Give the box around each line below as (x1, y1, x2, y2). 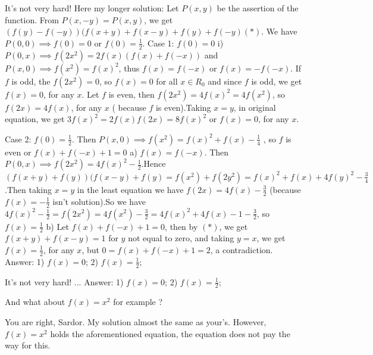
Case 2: (5, 132, 32, 145)
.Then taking (5, 183, 52, 195)
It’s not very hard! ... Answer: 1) (5, 275, 124, 288)
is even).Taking (155, 101, 211, 113)
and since (208, 74, 242, 87)
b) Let (46, 220, 69, 232)
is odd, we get (251, 74, 302, 87)
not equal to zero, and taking (128, 232, 234, 244)
